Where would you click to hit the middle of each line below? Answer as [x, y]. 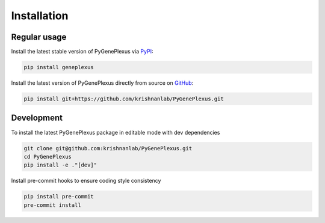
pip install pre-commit [59, 197]
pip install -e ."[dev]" [60, 165]
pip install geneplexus [59, 67]
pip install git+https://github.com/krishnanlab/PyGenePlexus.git [124, 99]
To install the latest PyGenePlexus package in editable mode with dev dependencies [116, 132]
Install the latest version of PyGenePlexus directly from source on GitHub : [102, 83]
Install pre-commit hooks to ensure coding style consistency [86, 181]
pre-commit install [52, 205]
